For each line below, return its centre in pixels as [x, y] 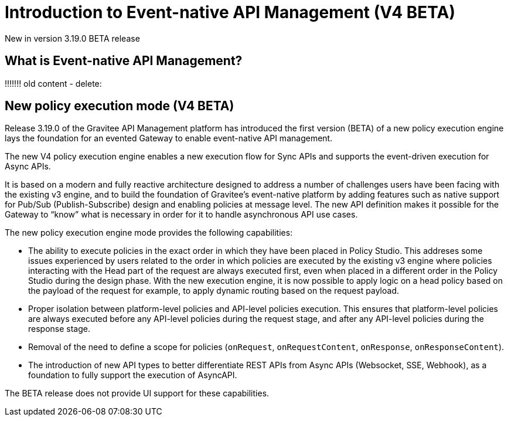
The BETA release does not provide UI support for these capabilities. [137, 393]
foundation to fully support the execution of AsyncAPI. [133, 375]
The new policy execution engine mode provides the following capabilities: [149, 233]
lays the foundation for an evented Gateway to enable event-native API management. [169, 138]
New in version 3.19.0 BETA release [72, 38]
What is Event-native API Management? [124, 61]
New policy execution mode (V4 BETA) [120, 106]
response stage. [59, 329]
